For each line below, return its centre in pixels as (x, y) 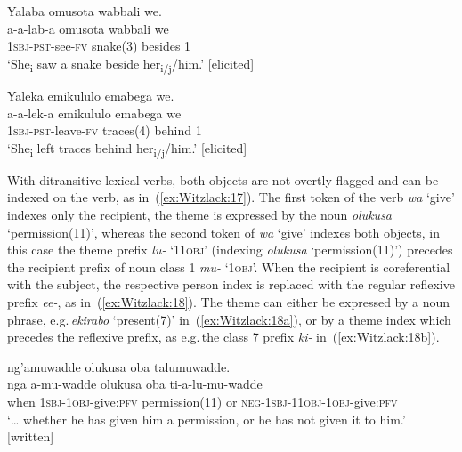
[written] (31, 436)
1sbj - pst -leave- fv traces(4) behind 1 (105, 130)
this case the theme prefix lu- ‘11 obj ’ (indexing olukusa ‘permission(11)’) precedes (230, 250)
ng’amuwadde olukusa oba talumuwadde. (119, 366)
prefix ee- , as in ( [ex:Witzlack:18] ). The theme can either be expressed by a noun (229, 301)
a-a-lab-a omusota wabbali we (88, 28)
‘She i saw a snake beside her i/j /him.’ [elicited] (131, 64)
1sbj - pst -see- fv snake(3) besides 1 (99, 46)
